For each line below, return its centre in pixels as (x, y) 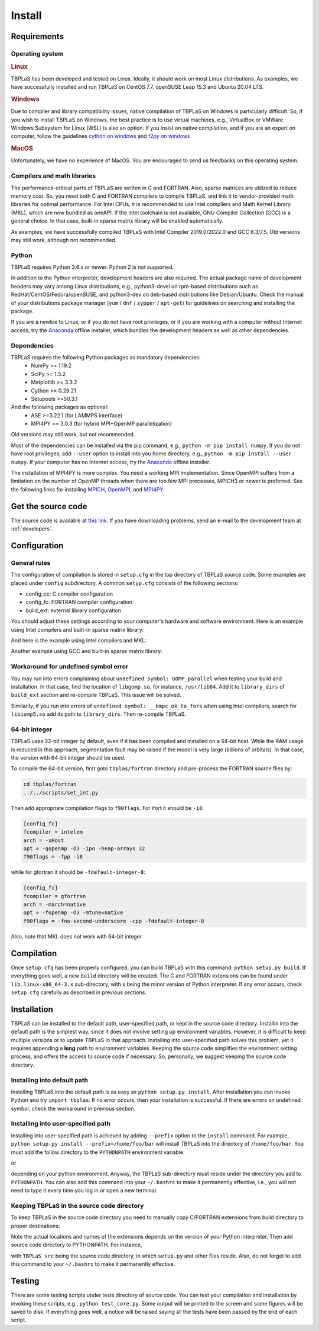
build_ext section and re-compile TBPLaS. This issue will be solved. (96, 695)
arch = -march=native (55, 905)
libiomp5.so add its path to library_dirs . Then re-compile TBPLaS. (98, 714)
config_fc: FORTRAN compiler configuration (79, 602)
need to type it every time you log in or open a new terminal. (84, 1191)
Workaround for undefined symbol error (70, 667)
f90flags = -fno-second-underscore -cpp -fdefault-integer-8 (114, 921)
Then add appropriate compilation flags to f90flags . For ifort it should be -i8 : (107, 808)
